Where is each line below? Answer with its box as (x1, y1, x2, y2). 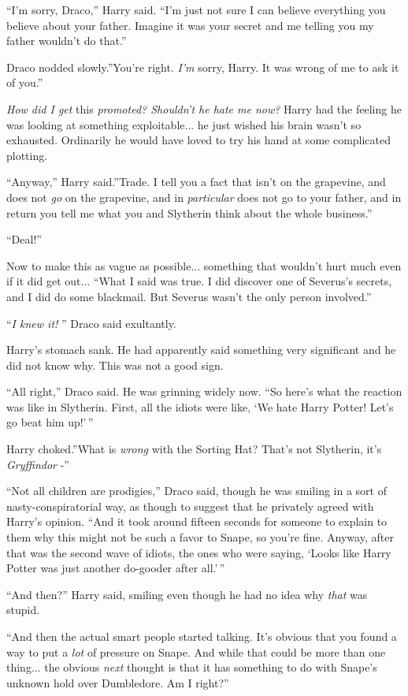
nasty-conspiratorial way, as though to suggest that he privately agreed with (6, 497, 374, 514)
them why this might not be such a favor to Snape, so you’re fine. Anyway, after (6, 529, 394, 545)
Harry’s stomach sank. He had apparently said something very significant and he (6, 341, 396, 358)
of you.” (6, 74, 43, 91)
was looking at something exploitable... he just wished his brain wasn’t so (6, 116, 362, 132)
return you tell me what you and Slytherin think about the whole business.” (6, 204, 373, 221)
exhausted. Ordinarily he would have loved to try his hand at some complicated (6, 132, 391, 148)
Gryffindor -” (6, 456, 69, 472)
